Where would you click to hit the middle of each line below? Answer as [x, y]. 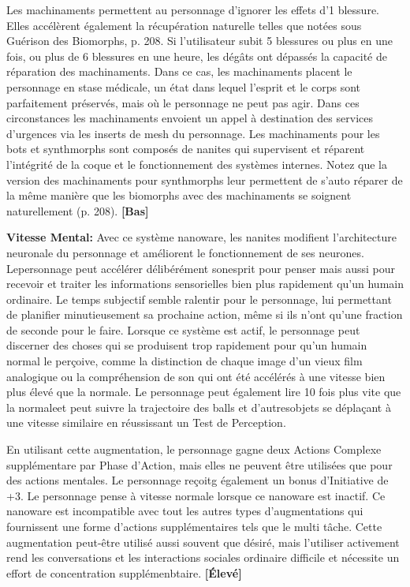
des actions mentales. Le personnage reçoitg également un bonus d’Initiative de [198, 480]
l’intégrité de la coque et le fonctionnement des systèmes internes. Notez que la [197, 164]
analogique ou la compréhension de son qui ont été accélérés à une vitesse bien [196, 376]
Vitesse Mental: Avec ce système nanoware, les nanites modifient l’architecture [201, 237]
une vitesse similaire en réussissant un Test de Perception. [146, 422]
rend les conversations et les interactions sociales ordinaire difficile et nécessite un [203, 557]
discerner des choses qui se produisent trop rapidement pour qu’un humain [187, 345]
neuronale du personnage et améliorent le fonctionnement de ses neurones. [185, 252]
